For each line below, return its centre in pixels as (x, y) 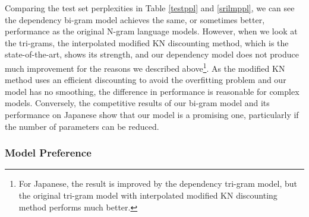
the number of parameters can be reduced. (82, 126)
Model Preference (48, 153)
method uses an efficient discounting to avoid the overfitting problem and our (146, 80)
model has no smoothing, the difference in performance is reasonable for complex (152, 91)
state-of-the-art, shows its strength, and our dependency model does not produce (152, 54)
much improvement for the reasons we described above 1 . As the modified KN (145, 67)
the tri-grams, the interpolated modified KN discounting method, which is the (147, 42)
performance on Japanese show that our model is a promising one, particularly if (152, 114)
